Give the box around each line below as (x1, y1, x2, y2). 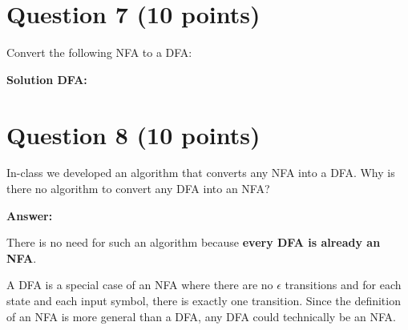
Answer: (6, 207, 53, 223)
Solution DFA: (6, 70, 87, 87)
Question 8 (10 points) (6, 118, 261, 151)
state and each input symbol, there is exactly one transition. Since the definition (6, 292, 401, 308)
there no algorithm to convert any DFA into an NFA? (6, 180, 270, 197)
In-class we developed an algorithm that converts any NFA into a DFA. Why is (6, 164, 395, 181)
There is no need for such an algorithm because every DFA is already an (6, 234, 381, 251)
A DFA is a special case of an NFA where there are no (6, 276, 273, 293)
